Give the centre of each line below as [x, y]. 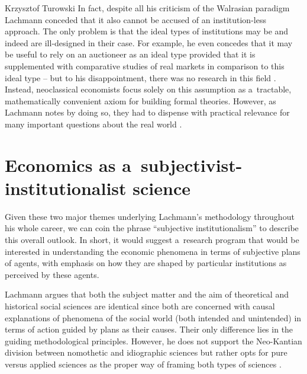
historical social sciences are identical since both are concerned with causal [140, 306]
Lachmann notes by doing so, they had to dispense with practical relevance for [147, 112]
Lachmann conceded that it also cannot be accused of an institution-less [135, 19]
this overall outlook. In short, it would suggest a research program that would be [152, 240]
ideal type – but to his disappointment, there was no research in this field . [140, 77]
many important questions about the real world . [93, 124]
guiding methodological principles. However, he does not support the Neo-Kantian [153, 341]
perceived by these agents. [52, 274]
